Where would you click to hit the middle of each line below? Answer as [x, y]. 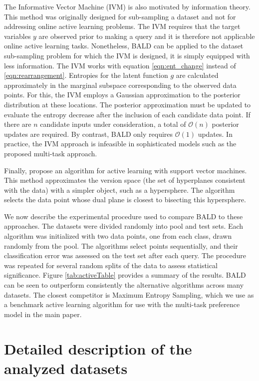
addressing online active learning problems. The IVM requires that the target [122, 26]
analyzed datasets [66, 368]
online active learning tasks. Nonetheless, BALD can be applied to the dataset [124, 46]
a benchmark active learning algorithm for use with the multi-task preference [122, 304]
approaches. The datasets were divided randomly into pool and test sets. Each [124, 226]
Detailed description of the [98, 348]
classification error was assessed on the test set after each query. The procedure [125, 255]
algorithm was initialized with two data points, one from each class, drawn [118, 236]
